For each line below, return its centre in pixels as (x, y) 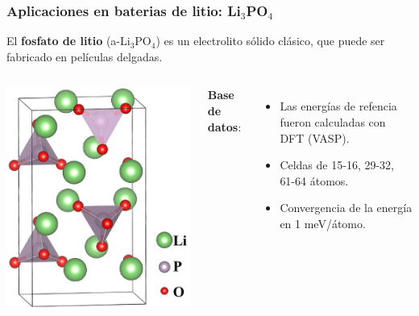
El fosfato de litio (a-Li (68, 41)
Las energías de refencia (338, 106)
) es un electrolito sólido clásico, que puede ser (270, 41)
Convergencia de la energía (346, 208)
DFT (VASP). (315, 137)
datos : (224, 126)
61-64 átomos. (314, 180)
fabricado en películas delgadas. (85, 56)
